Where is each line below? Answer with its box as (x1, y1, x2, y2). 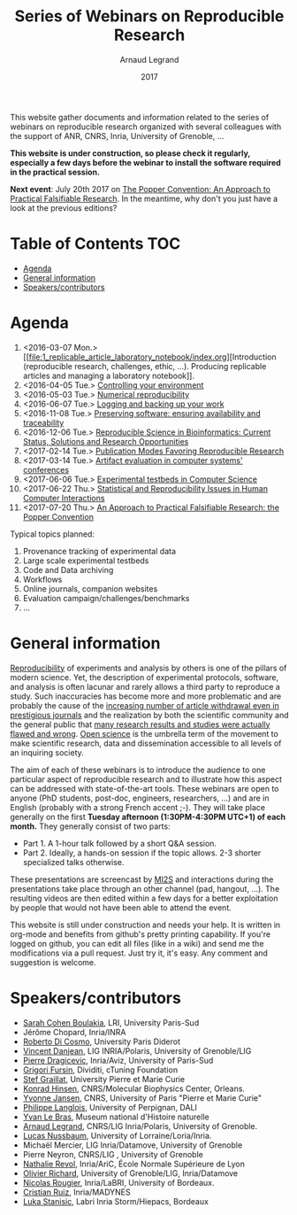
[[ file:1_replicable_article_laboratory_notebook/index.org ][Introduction (22, 352, 277, 362)
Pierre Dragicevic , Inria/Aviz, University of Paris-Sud (22, 1055, 214, 1065)
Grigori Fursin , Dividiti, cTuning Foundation (22, 1064, 179, 1075)
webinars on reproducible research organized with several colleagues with (10, 121, 282, 132)
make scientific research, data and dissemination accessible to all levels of (10, 738, 282, 748)
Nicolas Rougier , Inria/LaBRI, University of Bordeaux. (22, 1177, 215, 1188)
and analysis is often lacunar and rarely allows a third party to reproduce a (10, 681, 281, 692)
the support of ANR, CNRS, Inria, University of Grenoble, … (10, 130, 225, 141)
